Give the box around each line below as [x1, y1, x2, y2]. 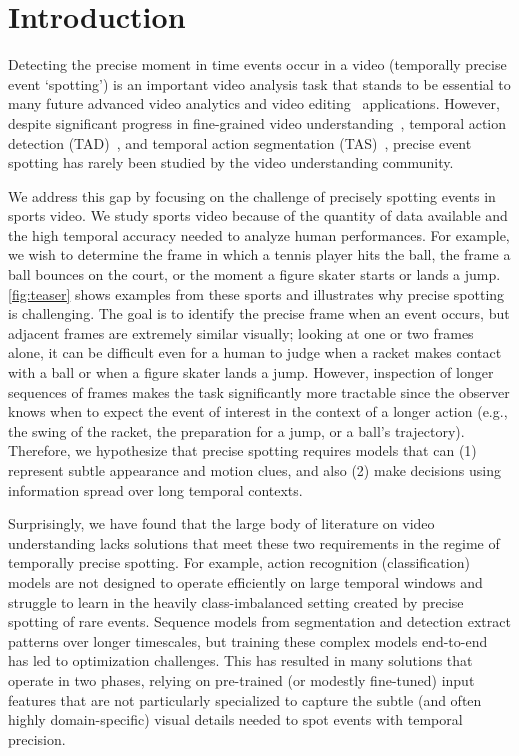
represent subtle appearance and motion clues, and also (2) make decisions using [8, 460, 501, 480]
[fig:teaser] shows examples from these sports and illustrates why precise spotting [8, 283, 505, 304]
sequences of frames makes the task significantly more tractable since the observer [8, 381, 510, 402]
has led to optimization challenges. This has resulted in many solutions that [8, 650, 473, 671]
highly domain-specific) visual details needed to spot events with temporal [8, 709, 463, 730]
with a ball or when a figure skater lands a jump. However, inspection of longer [8, 362, 494, 383]
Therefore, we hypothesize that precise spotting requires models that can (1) [8, 440, 477, 461]
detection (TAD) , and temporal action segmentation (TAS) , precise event [8, 132, 472, 153]
